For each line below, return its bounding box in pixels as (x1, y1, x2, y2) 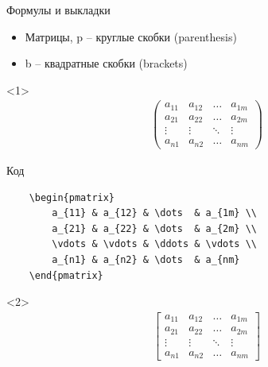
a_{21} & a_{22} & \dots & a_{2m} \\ (52, 222, 257, 234)
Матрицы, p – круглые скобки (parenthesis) (25, 28, 237, 44)
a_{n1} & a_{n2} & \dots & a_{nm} (52, 253, 240, 265)
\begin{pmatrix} (29, 191, 115, 203)
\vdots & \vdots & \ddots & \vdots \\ (52, 238, 257, 250)
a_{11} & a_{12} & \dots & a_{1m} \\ (52, 207, 257, 219)
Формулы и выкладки (6, 2, 111, 17)
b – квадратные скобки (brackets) (25, 55, 188, 71)
